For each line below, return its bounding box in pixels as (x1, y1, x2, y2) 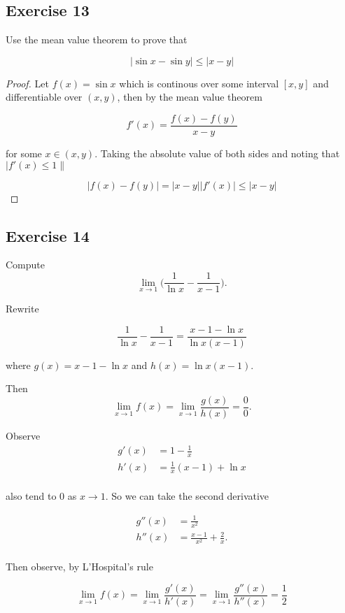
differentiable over (6, 89, 83, 104)
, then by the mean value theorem (117, 89, 262, 104)
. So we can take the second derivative (105, 489, 269, 503)
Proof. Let (6, 75, 49, 90)
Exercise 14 (6, 224, 90, 246)
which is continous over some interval (119, 75, 279, 90)
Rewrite (6, 301, 39, 316)
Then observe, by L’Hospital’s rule (6, 559, 153, 574)
